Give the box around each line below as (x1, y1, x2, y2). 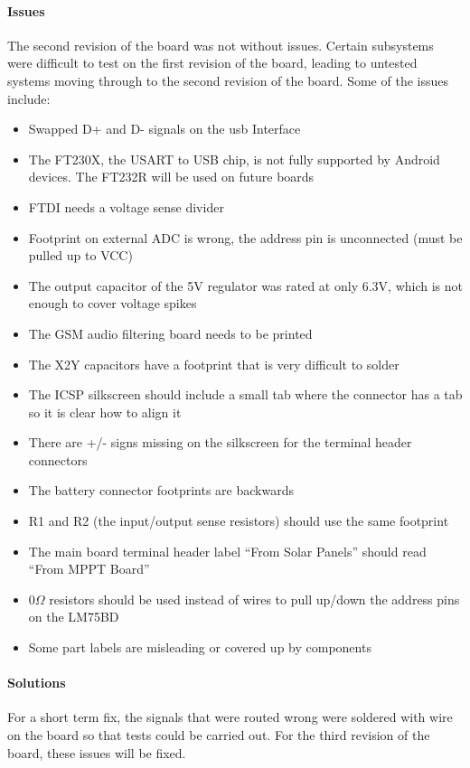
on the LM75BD (28, 607, 119, 626)
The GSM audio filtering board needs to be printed (28, 323, 313, 342)
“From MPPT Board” (28, 559, 150, 578)
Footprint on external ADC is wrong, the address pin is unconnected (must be (28, 228, 463, 247)
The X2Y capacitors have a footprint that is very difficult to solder (28, 354, 399, 373)
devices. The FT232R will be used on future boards (28, 167, 315, 186)
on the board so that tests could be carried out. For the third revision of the (7, 726, 430, 745)
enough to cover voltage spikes (28, 294, 197, 313)
